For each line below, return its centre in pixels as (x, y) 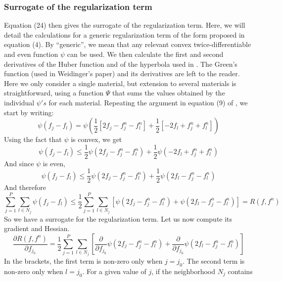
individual (19, 102)
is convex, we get (96, 139)
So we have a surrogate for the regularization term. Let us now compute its (118, 218)
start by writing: (29, 112)
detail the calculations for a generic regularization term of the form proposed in (124, 34)
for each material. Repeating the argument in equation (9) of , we (148, 102)
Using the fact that (33, 139)
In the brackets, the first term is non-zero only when (83, 260)
